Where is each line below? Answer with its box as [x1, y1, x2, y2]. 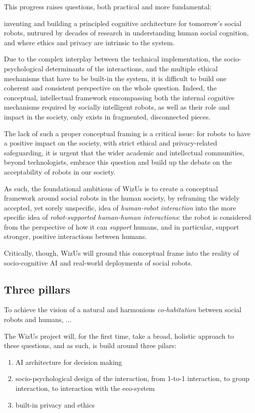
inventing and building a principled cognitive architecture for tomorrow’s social [4, 18, 242, 28]
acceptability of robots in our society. [4, 166, 116, 177]
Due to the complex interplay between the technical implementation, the [4, 54, 222, 64]
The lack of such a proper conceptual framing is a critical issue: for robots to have [4, 128, 251, 138]
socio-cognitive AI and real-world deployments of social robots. [4, 257, 193, 267]
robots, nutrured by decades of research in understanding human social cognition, [4, 28, 249, 38]
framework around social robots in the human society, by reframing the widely [4, 193, 240, 203]
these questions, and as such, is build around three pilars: [4, 340, 177, 351]
